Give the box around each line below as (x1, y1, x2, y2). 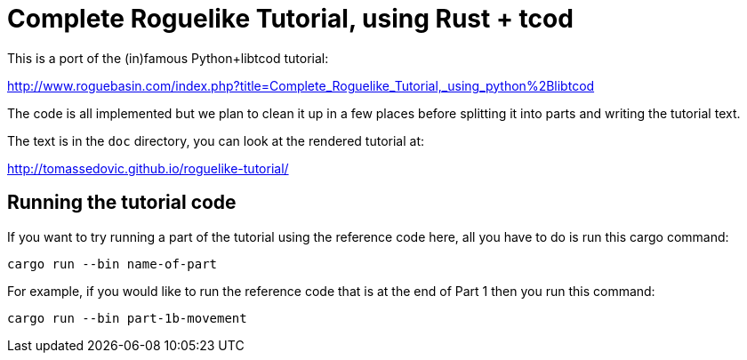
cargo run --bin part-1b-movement (7, 310, 247, 325)
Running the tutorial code (7, 191, 237, 214)
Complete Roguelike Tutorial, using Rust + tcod (7, 4, 574, 34)
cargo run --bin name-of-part (7, 256, 218, 271)
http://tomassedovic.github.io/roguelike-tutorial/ (7, 160, 289, 176)
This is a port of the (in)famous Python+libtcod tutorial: (7, 50, 329, 66)
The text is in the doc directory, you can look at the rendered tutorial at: (7, 132, 424, 148)
